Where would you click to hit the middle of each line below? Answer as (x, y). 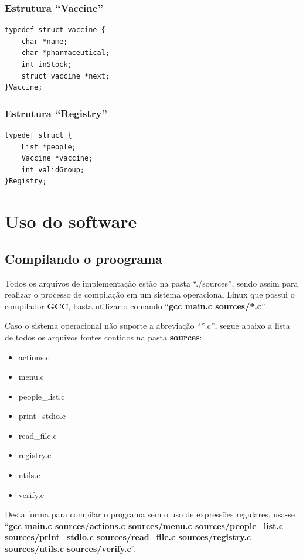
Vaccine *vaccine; (57, 159)
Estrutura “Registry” (56, 113)
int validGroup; (53, 170)
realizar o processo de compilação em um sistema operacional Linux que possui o (150, 294)
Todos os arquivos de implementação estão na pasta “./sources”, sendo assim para (151, 283)
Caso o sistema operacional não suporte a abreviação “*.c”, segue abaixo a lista (147, 325)
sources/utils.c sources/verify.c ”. (71, 549)
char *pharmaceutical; (65, 53)
